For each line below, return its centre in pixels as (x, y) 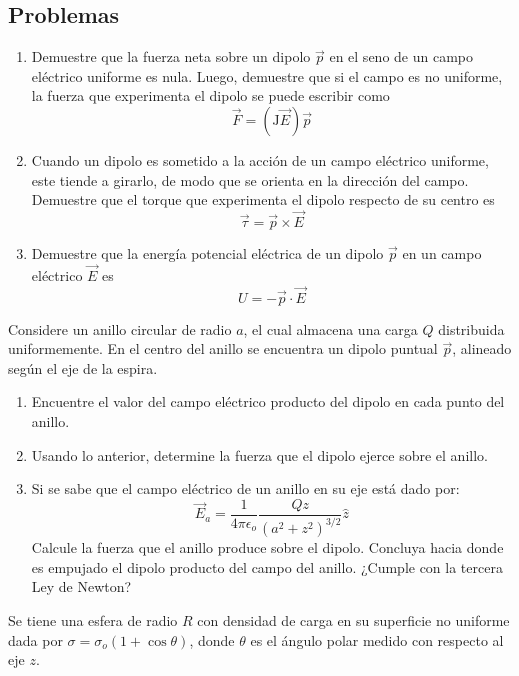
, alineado (482, 348)
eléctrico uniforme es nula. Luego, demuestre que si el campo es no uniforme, (267, 75)
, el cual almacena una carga (330, 328)
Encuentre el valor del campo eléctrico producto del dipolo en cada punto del (268, 401)
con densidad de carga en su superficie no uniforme (353, 619)
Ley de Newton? (81, 586)
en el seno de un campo (401, 56)
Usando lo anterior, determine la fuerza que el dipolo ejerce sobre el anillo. (259, 454)
